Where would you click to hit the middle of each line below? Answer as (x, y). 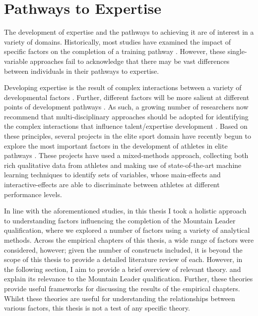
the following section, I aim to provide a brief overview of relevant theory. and (123, 269)
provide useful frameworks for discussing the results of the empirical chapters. (122, 288)
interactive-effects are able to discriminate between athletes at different (112, 184)
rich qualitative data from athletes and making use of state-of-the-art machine (123, 165)
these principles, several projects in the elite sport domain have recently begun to (128, 136)
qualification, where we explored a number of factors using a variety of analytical (127, 230)
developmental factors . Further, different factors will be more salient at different (127, 97)
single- (237, 51)
